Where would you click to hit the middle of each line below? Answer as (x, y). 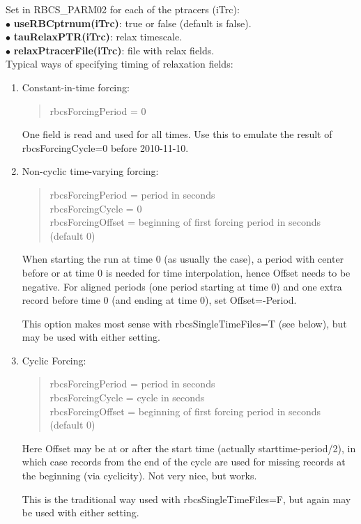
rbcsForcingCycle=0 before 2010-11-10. (105, 147)
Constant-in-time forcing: (76, 87)
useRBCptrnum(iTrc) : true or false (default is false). (132, 23)
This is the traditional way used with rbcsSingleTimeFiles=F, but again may (186, 499)
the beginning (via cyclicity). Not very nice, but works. (139, 476)
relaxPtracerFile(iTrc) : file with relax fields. (114, 50)
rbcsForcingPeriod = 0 (98, 110)
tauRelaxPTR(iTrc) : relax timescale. (98, 37)
